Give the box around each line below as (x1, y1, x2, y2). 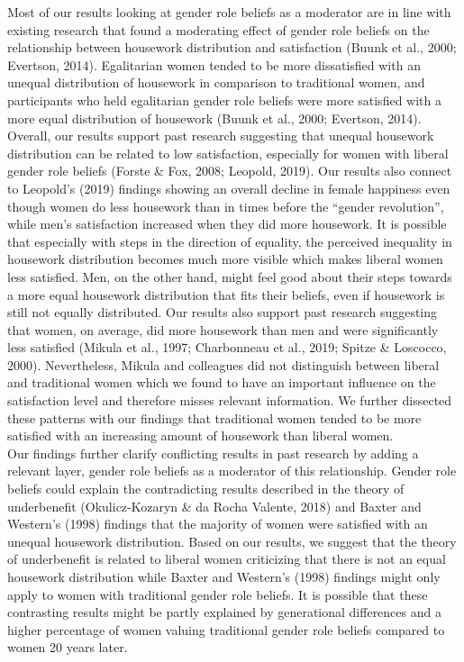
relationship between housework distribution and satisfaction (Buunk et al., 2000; (7, 38, 457, 57)
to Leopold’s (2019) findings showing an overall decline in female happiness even (7, 178, 450, 197)
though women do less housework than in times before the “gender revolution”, (7, 196, 444, 215)
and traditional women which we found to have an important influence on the (7, 373, 436, 392)
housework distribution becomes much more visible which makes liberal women (7, 249, 443, 268)
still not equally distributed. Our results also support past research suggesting (7, 303, 438, 322)
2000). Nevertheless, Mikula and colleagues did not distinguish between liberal (7, 355, 440, 374)
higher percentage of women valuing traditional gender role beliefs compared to (7, 620, 445, 639)
